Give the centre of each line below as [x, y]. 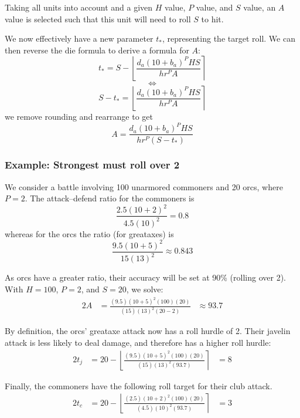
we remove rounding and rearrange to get [79, 117]
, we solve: [145, 289]
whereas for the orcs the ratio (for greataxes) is [89, 233]
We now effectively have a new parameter [79, 38]
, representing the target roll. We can [229, 38]
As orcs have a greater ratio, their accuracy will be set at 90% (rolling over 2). [145, 277]
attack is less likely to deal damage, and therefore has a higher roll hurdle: [138, 342]
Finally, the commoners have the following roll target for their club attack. [139, 385]
